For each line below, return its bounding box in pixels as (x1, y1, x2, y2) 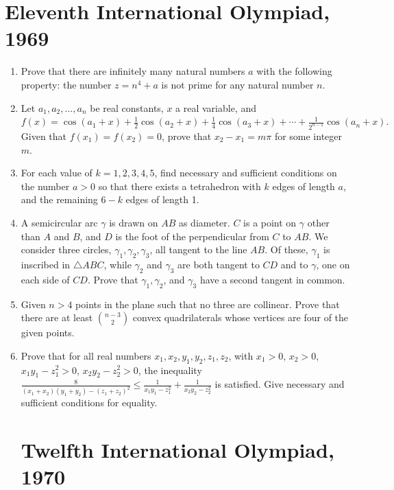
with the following (256, 64, 332, 78)
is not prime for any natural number (161, 77, 314, 91)
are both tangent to (177, 257, 260, 271)
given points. (21, 325, 75, 340)
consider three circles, (21, 242, 112, 257)
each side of (21, 272, 70, 286)
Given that (21, 128, 67, 143)
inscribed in (21, 257, 71, 271)
